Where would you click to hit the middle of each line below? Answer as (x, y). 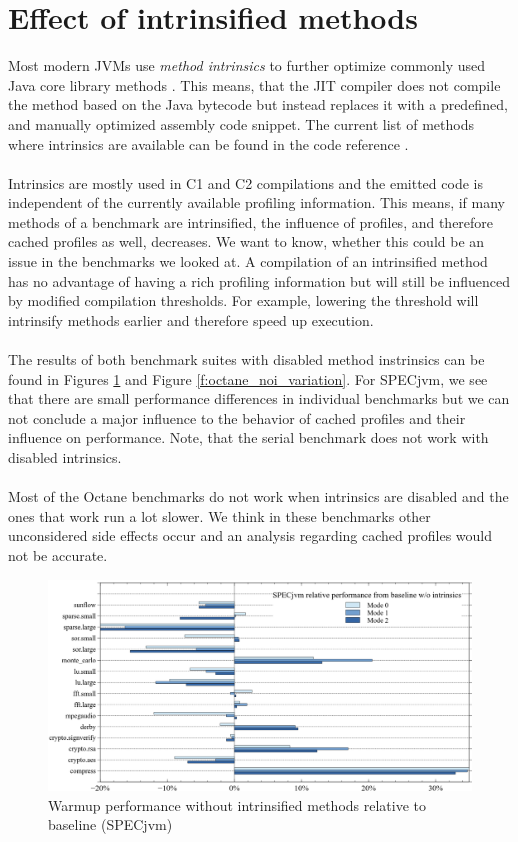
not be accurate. (58, 554)
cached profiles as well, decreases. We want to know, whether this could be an (246, 241)
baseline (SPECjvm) (110, 824)
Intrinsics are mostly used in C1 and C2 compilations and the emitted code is (245, 182)
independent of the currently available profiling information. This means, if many (256, 202)
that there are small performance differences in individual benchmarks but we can (259, 398)
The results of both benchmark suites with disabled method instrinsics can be (246, 359)
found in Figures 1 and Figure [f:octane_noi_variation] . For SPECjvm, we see (248, 378)
